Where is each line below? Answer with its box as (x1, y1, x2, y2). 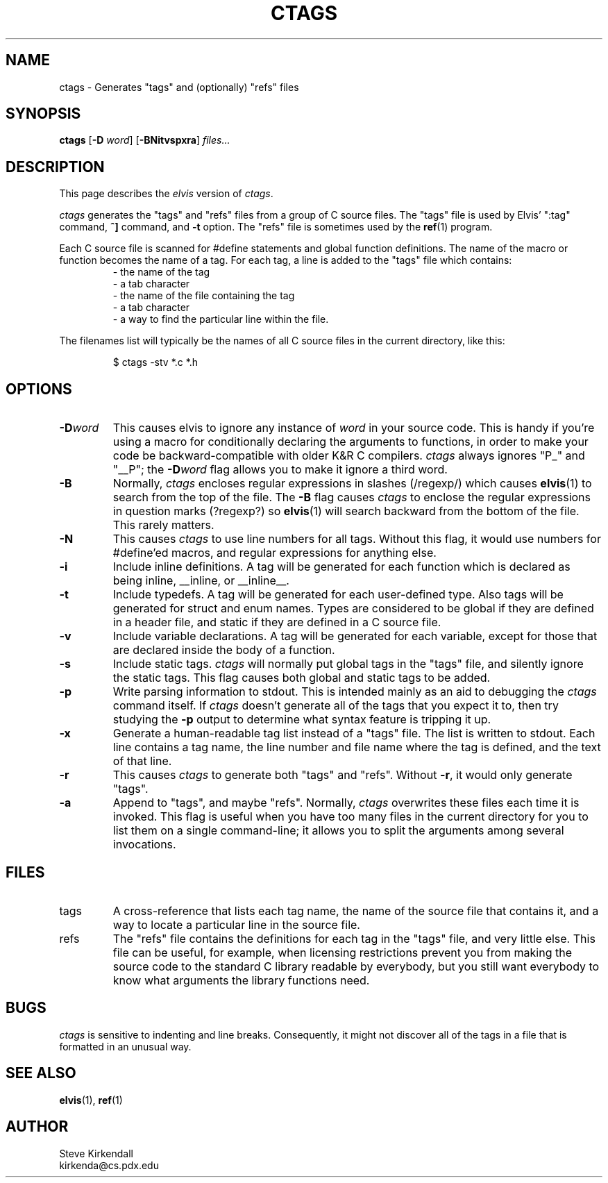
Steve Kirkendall (59, 1147, 133, 1159)
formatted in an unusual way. (59, 1040, 192, 1052)
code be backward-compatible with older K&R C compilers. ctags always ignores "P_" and (112, 448, 585, 463)
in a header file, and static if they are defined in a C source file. (112, 615, 441, 630)
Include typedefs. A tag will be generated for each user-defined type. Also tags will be (112, 587, 564, 602)
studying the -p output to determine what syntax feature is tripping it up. (112, 712, 491, 727)
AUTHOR (6, 1118, 69, 1136)
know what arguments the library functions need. (112, 973, 370, 987)
